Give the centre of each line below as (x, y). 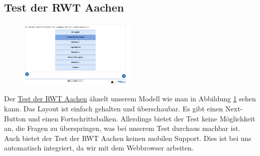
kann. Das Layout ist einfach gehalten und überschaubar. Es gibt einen (114, 109)
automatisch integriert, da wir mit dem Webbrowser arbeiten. (99, 148)
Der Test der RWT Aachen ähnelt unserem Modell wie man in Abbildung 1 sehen (130, 99)
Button (15, 118)
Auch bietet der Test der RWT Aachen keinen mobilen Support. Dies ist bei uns (128, 138)
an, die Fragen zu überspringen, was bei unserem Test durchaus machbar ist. (122, 128)
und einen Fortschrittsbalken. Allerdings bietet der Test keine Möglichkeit (142, 118)
